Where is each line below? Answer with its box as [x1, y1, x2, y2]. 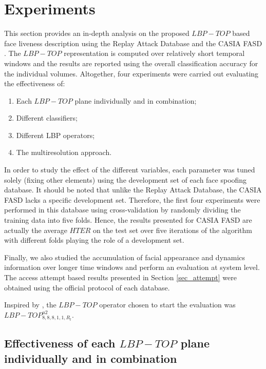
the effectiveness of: [4, 78, 65, 89]
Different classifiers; [16, 112, 78, 123]
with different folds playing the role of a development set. [4, 235, 184, 245]
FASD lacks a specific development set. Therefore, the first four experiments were [4, 194, 260, 205]
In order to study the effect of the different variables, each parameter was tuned [4, 164, 255, 175]
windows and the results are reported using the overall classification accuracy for [4, 57, 258, 68]
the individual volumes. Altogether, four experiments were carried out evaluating [4, 68, 259, 79]
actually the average [4, 224, 67, 235]
